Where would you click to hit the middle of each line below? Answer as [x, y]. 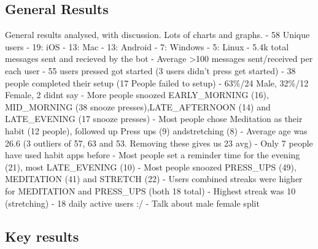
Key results [42, 236]
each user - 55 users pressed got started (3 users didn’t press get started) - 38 [150, 70]
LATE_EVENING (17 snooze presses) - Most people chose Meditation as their [154, 119]
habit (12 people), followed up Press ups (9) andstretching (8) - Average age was [156, 130]
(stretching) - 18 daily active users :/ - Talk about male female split [132, 203]
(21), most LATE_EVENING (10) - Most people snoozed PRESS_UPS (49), [151, 167]
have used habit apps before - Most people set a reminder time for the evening [153, 155]
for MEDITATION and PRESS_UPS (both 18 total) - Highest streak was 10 [150, 190]
